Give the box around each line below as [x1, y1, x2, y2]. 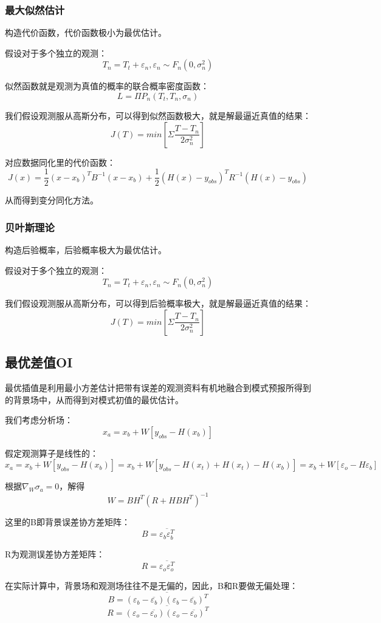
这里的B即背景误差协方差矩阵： [5, 515, 130, 528]
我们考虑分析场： [5, 414, 73, 426]
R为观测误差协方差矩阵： [5, 547, 105, 560]
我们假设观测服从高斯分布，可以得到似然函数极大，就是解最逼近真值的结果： [5, 109, 311, 121]
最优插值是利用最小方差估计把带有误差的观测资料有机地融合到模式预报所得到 [5, 381, 311, 394]
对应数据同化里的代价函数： [5, 155, 115, 168]
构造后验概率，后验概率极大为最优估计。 [5, 243, 166, 256]
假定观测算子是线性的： [5, 446, 98, 459]
